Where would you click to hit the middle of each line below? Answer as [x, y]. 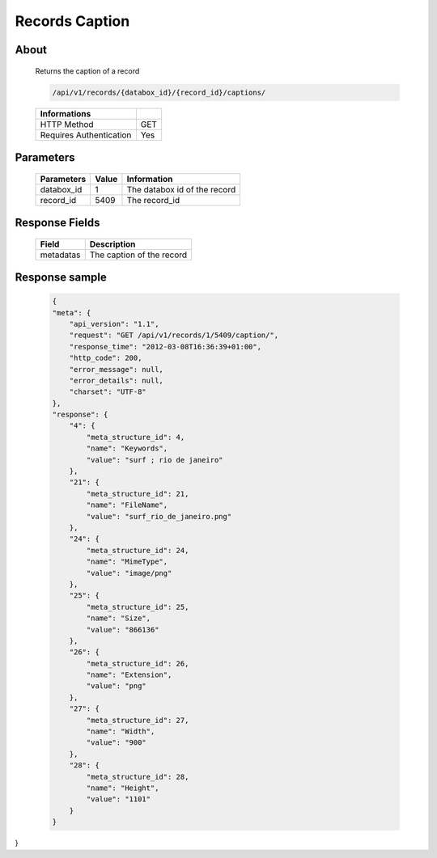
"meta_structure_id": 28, [138, 777]
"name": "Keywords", [127, 448]
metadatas [60, 255]
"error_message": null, [116, 369]
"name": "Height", [123, 788]
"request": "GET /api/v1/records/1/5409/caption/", [174, 335]
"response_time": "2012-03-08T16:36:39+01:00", [165, 347]
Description [112, 244]
